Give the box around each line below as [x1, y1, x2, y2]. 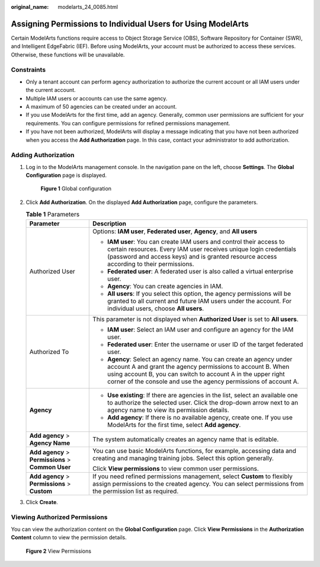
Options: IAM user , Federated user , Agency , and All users [92, 227, 258, 235]
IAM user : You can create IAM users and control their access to [107, 237, 285, 246]
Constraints [11, 66, 46, 74]
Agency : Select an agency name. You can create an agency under [107, 355, 293, 363]
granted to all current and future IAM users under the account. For [107, 297, 292, 305]
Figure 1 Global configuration [40, 185, 112, 192]
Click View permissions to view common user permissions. [92, 464, 259, 473]
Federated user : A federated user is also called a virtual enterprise [107, 267, 293, 275]
